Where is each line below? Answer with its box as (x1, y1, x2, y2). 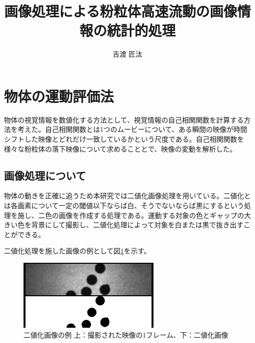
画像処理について (4, 167, 86, 183)
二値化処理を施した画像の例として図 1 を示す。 (4, 246, 151, 256)
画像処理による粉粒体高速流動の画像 (4, 1, 237, 21)
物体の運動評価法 (4, 86, 114, 106)
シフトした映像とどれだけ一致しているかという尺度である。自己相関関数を (4, 134, 244, 144)
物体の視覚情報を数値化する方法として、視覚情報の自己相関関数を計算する (4, 114, 244, 125)
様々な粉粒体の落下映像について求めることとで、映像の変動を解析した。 (4, 143, 237, 154)
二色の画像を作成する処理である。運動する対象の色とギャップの (38, 210, 244, 220)
